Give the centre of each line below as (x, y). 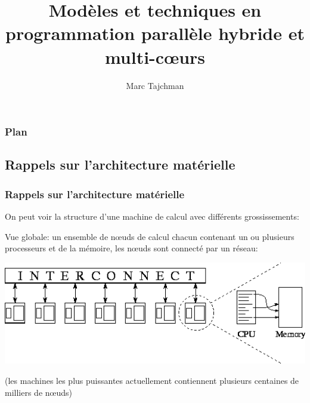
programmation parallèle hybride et (155, 33)
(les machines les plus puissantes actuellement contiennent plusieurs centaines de (152, 380)
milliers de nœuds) (38, 392)
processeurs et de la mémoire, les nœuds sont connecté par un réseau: (131, 248)
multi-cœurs (155, 56)
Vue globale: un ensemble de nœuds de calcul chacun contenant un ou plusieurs (150, 236)
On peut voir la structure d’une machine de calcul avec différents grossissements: (152, 216)
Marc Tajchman (155, 85)
